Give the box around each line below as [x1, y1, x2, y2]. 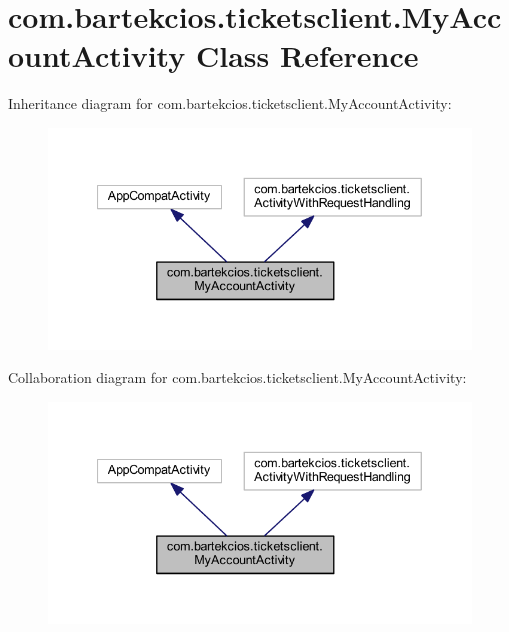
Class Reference [195, 35, 419, 76]
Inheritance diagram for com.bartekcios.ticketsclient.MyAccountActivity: [8, 93, 452, 114]
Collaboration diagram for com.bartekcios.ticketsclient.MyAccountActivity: [8, 367, 467, 388]
